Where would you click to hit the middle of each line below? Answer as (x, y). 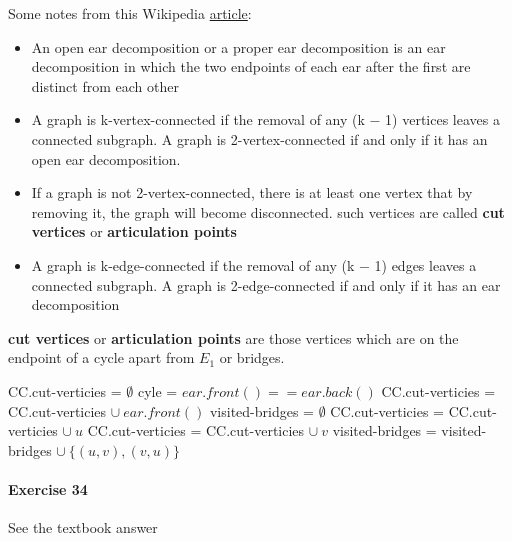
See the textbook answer (83, 527)
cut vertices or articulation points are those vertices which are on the (233, 337)
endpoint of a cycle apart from (101, 357)
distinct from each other (105, 85)
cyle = (157, 390)
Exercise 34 (48, 488)
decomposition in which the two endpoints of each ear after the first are (251, 66)
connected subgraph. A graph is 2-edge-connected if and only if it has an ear (266, 284)
